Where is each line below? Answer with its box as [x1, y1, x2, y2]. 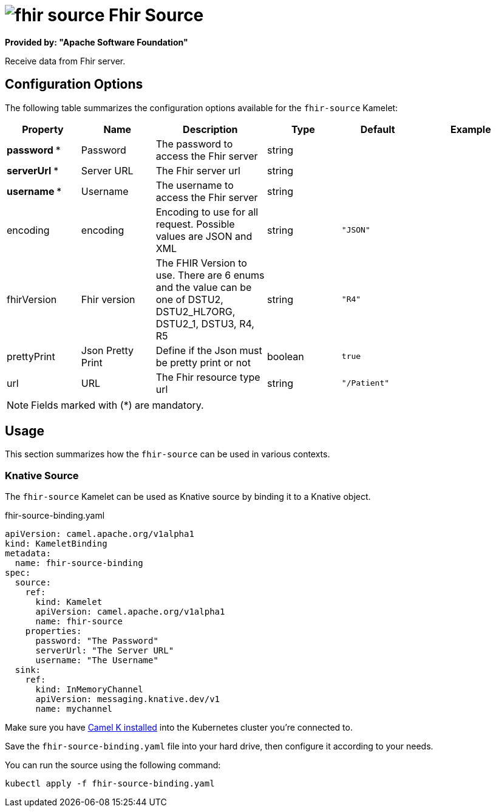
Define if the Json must [155, 344, 262, 357]
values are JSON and [155, 230, 253, 242]
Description [183, 123, 238, 135]
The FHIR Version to [155, 256, 247, 269]
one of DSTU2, [155, 293, 223, 305]
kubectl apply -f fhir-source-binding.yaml [5, 779, 215, 789]
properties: [25, 626, 82, 636]
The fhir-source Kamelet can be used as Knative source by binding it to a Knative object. [5, 491, 371, 502]
